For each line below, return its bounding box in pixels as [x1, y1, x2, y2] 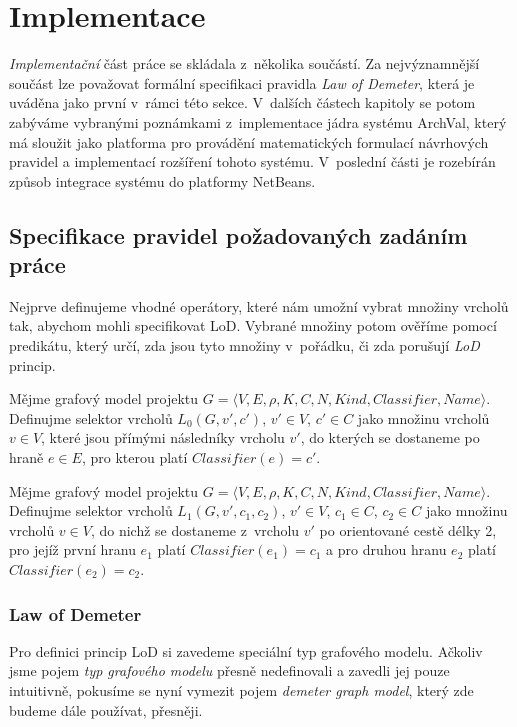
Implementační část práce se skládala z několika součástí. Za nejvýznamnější [9, 53, 480, 74]
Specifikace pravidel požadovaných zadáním [9, 219, 468, 250]
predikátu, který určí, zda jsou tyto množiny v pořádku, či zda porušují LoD [9, 335, 480, 356]
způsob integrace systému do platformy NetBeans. [9, 170, 316, 191]
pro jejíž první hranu [9, 539, 136, 560]
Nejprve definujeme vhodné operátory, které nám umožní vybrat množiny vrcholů [9, 295, 509, 316]
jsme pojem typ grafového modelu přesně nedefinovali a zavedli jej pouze [9, 660, 450, 681]
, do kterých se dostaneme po [300, 427, 480, 448]
